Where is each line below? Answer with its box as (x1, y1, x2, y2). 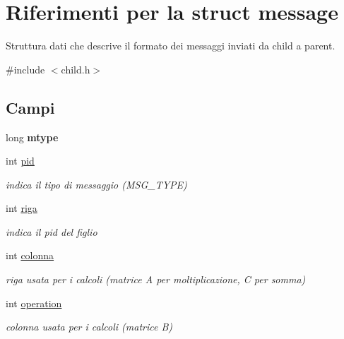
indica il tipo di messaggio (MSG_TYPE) (6, 177, 187, 191)
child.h (61, 61, 90, 76)
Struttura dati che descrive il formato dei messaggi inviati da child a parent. (6, 38, 336, 53)
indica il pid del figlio (6, 224, 97, 239)
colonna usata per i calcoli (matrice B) (6, 319, 173, 334)
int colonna (6, 248, 54, 263)
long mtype (6, 129, 59, 144)
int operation (6, 295, 62, 310)
